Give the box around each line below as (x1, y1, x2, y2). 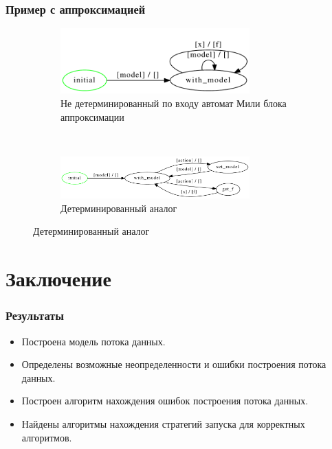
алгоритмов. (21, 430, 72, 444)
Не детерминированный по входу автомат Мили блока (60, 95, 287, 110)
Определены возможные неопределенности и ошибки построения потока (21, 357, 327, 371)
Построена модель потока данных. (21, 334, 166, 348)
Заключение (5, 264, 111, 292)
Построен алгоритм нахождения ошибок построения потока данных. (21, 393, 309, 408)
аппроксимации (60, 109, 124, 124)
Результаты (5, 307, 65, 324)
